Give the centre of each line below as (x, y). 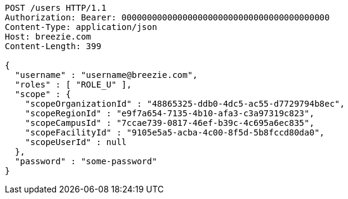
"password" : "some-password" (86, 161)
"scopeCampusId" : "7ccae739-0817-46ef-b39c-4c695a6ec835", (170, 123)
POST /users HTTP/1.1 (56, 8)
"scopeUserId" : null (76, 142)
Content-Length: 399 (53, 46)
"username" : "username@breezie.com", (106, 75)
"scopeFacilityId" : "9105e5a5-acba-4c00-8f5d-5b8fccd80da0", (175, 132)
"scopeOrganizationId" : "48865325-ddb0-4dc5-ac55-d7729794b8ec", (185, 104)
